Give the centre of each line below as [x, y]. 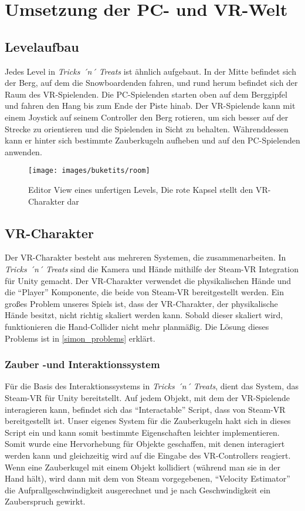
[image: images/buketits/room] [89, 171]
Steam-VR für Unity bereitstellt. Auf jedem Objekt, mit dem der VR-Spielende [147, 397]
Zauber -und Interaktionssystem [82, 364]
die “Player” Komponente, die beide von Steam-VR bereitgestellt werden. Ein [144, 292]
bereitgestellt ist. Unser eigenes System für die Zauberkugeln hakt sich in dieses [148, 421]
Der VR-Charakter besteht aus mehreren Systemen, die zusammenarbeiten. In [145, 257]
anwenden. [23, 151]
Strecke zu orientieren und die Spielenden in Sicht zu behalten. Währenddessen [147, 128]
